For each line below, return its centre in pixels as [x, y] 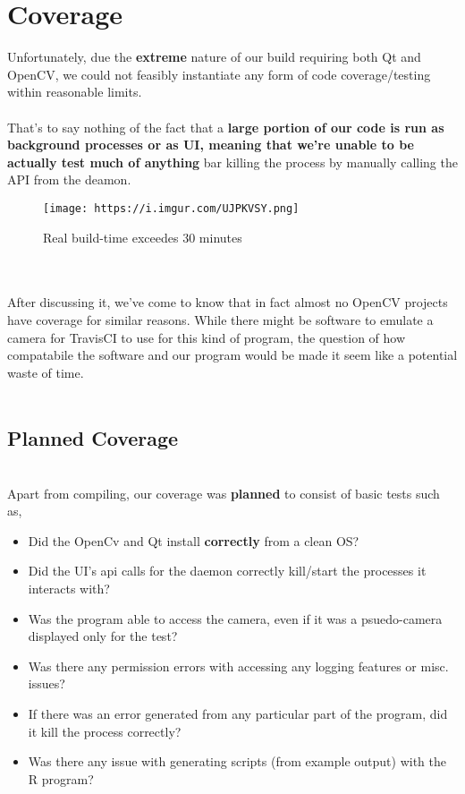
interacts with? [69, 589]
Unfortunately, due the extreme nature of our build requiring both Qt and [214, 57]
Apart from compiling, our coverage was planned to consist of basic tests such [224, 493]
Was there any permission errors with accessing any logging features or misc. [238, 666]
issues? [46, 683]
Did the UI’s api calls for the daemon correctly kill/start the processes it [227, 571]
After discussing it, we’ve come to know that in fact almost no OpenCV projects [228, 302]
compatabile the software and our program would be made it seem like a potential [232, 355]
